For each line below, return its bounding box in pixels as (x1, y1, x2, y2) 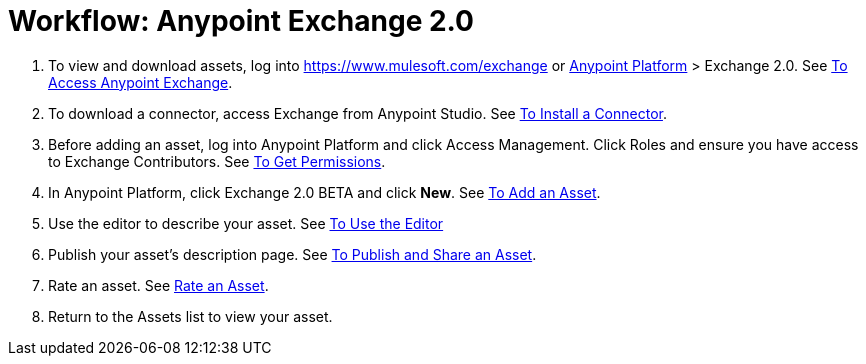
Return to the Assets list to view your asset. (48, 307, 333, 325)
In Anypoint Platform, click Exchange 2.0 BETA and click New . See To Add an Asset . (48, 183, 601, 201)
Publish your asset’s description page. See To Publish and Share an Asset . (48, 245, 537, 263)
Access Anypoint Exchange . (48, 73, 233, 91)
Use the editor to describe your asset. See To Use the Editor (48, 214, 444, 232)
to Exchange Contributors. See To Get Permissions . (48, 152, 386, 170)
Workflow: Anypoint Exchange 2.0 (8, 4, 474, 38)
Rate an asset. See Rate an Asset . (48, 276, 269, 294)
